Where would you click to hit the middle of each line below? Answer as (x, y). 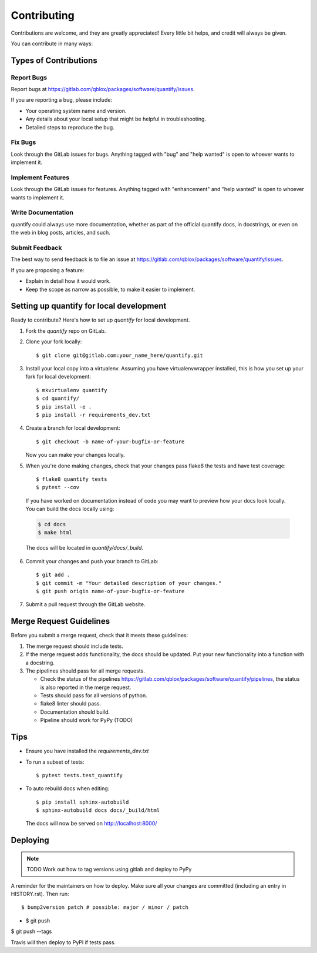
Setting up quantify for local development (89, 306)
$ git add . (53, 575)
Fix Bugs (23, 142)
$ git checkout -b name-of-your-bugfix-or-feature (110, 442)
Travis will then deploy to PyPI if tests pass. (63, 942)
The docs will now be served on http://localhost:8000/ (91, 824)
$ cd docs (52, 524)
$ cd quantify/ (58, 399)
